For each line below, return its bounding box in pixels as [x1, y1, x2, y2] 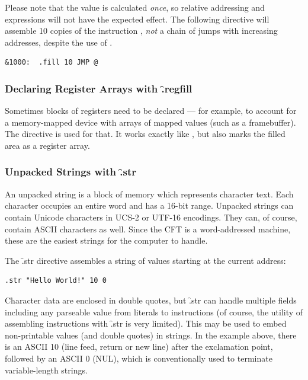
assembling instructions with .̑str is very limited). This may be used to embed [5, 317, 287, 330]
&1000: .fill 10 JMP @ [5, 58, 98, 67]
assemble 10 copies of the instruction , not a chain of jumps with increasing [5, 24, 278, 37]
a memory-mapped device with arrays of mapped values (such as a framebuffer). [5, 116, 296, 128]
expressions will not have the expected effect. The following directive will [5, 12, 269, 25]
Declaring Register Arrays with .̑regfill [5, 81, 192, 95]
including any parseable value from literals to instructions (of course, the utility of [5, 305, 303, 318]
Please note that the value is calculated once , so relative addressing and [5, 1, 265, 13]
